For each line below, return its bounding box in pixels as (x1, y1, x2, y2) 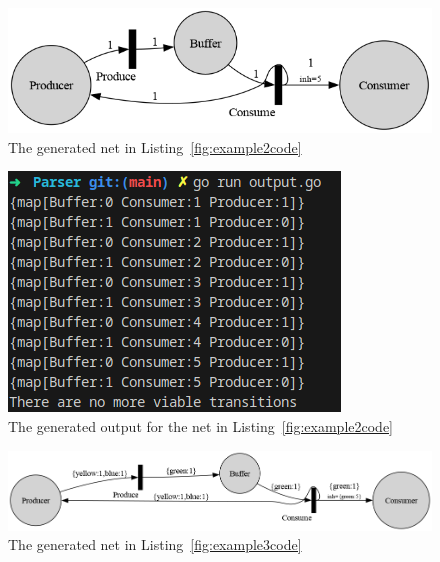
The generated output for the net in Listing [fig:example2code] (8, 415, 393, 436)
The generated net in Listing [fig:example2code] (8, 136, 302, 157)
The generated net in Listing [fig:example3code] (8, 534, 302, 555)
